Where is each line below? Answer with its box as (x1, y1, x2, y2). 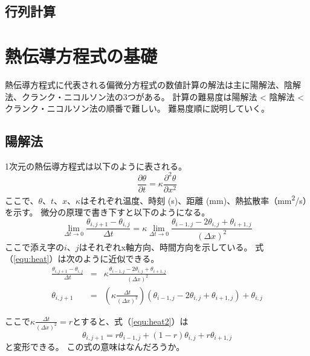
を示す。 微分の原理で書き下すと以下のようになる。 (5, 206, 210, 218)
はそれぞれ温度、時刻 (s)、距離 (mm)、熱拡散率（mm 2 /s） (80, 192, 307, 206)
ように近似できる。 (83, 252, 160, 265)
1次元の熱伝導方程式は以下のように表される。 (5, 159, 187, 172)
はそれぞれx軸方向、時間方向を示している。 (79, 240, 253, 253)
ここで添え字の (5, 240, 64, 253)
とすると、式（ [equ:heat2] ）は (73, 314, 189, 327)
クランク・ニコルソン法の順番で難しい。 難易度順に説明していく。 (5, 102, 270, 115)
